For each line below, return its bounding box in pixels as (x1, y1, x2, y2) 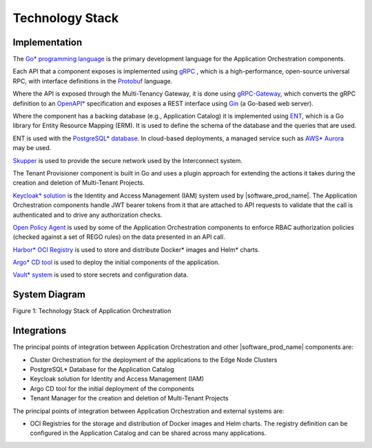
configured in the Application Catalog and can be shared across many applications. (30, 429, 267, 437)
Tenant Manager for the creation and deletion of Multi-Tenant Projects (30, 394, 229, 403)
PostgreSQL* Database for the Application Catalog (30, 365, 174, 374)
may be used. (12, 144, 52, 152)
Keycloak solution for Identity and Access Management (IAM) (30, 375, 205, 383)
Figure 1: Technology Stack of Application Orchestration (12, 307, 172, 315)
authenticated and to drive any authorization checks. (12, 211, 163, 219)
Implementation (12, 36, 83, 48)
